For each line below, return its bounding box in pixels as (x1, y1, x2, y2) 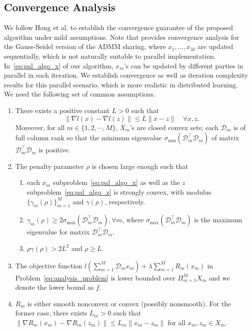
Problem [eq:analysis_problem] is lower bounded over (15, 272, 175, 282)
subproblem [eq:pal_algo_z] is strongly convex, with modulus (27, 186, 211, 197)
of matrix (211, 132, 239, 143)
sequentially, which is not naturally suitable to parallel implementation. (4, 50, 216, 61)
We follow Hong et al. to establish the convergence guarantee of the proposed (4, 22, 233, 33)
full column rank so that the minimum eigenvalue (15, 132, 162, 143)
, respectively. (105, 196, 145, 206)
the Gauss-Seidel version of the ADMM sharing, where (4, 41, 166, 51)
